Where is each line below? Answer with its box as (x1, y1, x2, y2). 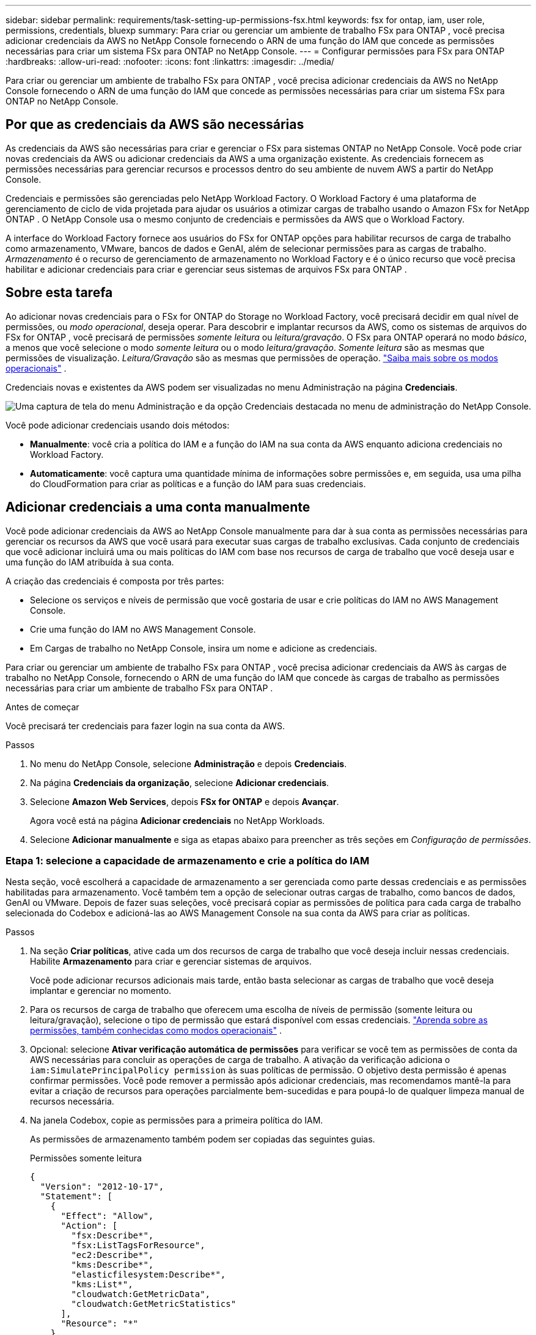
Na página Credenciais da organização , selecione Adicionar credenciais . (30, 777, 329, 788)
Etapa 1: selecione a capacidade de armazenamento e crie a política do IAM (6, 854, 370, 867)
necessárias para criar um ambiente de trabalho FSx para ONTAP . (6, 682, 273, 693)
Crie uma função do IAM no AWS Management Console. (30, 623, 256, 634)
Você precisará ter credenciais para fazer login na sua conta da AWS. (6, 720, 285, 731)
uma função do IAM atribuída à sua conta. (6, 556, 174, 567)
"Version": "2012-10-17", (40, 1182, 164, 1192)
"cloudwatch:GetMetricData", (71, 1289, 211, 1300)
